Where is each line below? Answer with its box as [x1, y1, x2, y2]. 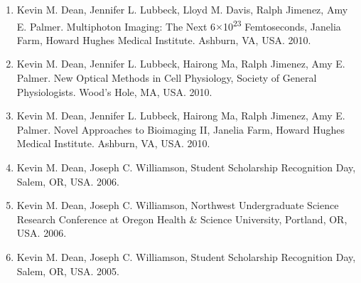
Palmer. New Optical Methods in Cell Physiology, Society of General [16, 70, 317, 85]
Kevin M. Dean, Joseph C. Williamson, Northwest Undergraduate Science [16, 198, 339, 213]
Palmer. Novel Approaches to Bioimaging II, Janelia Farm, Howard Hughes [16, 122, 345, 137]
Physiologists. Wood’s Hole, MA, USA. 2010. [16, 84, 212, 99]
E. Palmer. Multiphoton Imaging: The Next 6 [16, 18, 216, 33]
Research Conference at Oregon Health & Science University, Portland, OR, [16, 211, 347, 226]
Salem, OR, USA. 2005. [16, 263, 119, 278]
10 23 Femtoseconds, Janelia [223, 16, 341, 33]
